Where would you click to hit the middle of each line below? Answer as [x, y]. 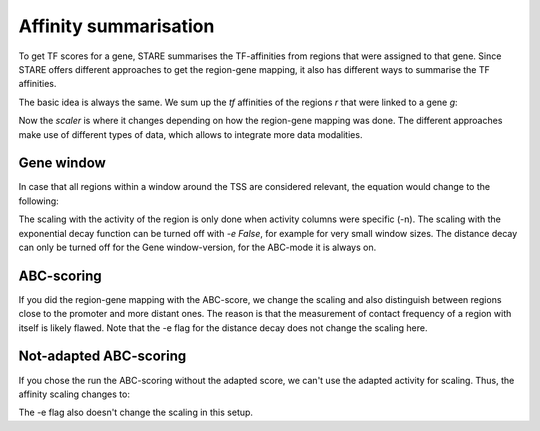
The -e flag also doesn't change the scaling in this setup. [136, 412]
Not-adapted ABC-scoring [102, 356]
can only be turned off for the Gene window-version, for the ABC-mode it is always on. [197, 247]
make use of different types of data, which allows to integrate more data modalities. [190, 134]
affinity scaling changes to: [74, 394]
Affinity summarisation [116, 26]
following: [38, 201]
